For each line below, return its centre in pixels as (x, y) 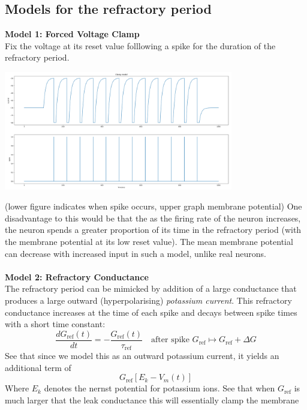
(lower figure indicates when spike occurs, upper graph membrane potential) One (153, 206)
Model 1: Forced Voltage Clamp (72, 34)
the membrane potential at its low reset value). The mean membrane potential (149, 241)
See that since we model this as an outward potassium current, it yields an (142, 356)
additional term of (38, 367)
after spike (170, 340)
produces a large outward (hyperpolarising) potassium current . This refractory (148, 300)
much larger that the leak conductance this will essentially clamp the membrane (152, 400)
